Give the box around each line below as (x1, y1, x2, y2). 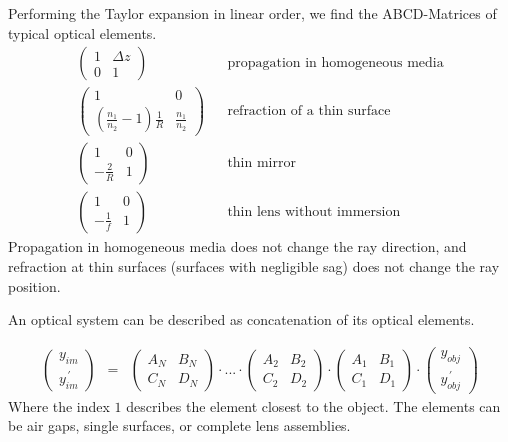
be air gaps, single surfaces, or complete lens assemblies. (8, 415, 351, 436)
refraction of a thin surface (227, 104, 391, 119)
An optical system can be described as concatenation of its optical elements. (8, 309, 475, 330)
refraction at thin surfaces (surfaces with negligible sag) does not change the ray (8, 256, 500, 277)
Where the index (8, 395, 110, 416)
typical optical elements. (8, 22, 157, 43)
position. (8, 275, 61, 296)
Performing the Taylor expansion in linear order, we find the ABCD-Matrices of (8, 3, 497, 23)
